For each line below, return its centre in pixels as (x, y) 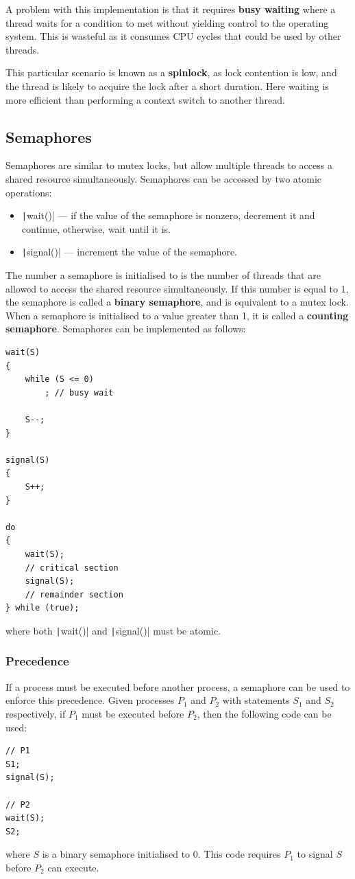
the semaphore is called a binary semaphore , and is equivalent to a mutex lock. (177, 302)
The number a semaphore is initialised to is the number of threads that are (163, 275)
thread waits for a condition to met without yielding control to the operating (167, 22)
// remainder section (74, 594)
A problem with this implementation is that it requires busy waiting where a (171, 9)
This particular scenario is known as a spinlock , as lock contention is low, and (171, 72)
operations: (29, 192)
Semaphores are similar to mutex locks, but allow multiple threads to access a (169, 165)
